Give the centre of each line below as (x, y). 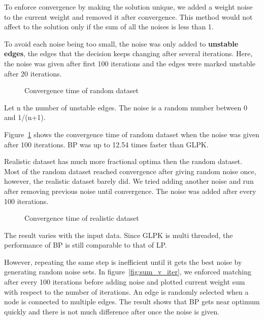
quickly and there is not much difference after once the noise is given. (112, 311)
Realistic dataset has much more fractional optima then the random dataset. (123, 161)
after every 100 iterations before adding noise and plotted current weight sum (125, 282)
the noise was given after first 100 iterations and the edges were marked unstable (130, 63)
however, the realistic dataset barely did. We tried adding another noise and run (129, 181)
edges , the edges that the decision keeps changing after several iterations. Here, (128, 53)
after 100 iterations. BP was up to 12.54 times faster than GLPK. (106, 144)
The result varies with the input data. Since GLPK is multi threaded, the (119, 235)
